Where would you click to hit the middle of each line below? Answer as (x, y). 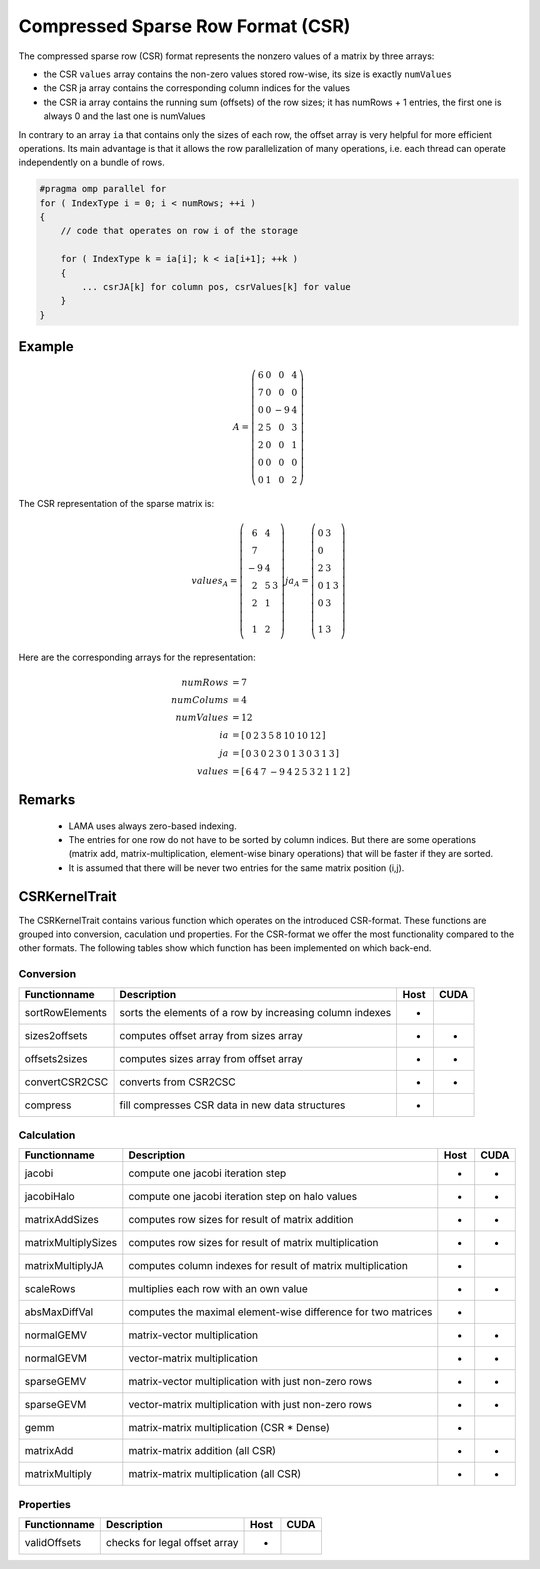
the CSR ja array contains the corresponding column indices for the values (196, 88)
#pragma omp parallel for (103, 189)
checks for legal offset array (172, 1543)
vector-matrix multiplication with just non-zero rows (250, 1405)
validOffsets (53, 1543)
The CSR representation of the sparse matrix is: (116, 504)
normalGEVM (55, 1358)
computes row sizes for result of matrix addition (241, 1220)
